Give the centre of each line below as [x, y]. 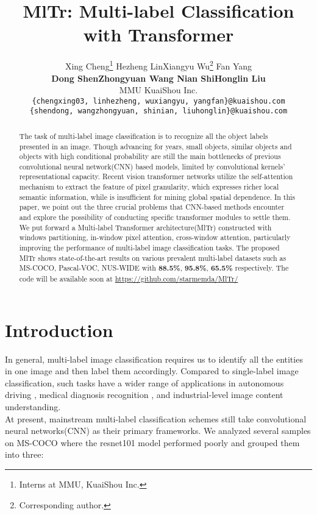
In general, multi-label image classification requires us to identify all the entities [154, 359]
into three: [24, 454]
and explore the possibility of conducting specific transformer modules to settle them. [155, 217]
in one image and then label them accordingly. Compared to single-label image [152, 371]
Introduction [59, 329]
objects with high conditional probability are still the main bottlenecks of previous [150, 156]
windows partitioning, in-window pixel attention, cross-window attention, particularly [155, 237]
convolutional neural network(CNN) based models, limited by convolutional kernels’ [152, 166]
